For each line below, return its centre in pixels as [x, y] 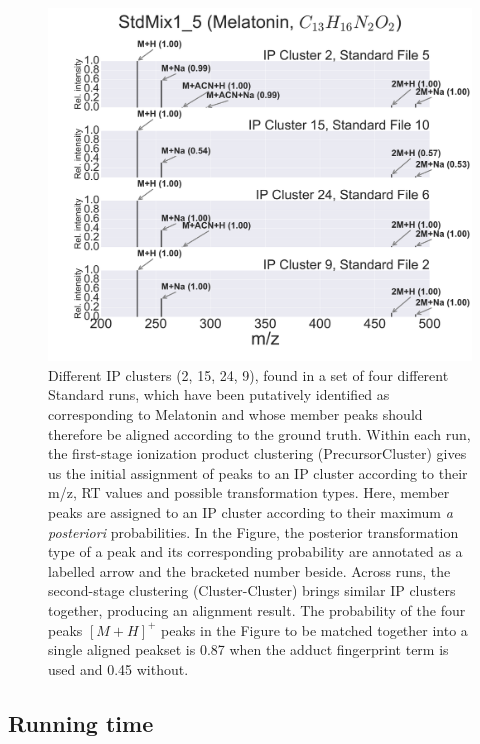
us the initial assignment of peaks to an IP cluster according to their [258, 472]
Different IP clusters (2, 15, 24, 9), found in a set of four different [248, 374]
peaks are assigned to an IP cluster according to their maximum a [250, 511]
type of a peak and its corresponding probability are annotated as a [255, 551]
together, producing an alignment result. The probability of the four [257, 609]
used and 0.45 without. [118, 668]
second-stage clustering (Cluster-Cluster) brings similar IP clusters [252, 590]
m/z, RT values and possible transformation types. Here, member [249, 492]
